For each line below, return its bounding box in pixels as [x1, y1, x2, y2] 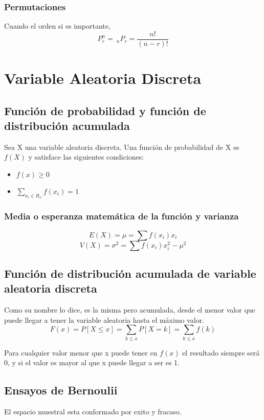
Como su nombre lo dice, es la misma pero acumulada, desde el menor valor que [4, 304, 255, 315]
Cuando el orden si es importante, [4, 20, 111, 31]
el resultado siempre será [182, 347, 260, 358]
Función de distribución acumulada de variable [4, 266, 256, 281]
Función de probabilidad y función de [4, 102, 206, 118]
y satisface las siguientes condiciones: [28, 151, 144, 162]
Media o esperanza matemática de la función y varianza [4, 210, 239, 223]
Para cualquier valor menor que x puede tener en [4, 347, 158, 358]
